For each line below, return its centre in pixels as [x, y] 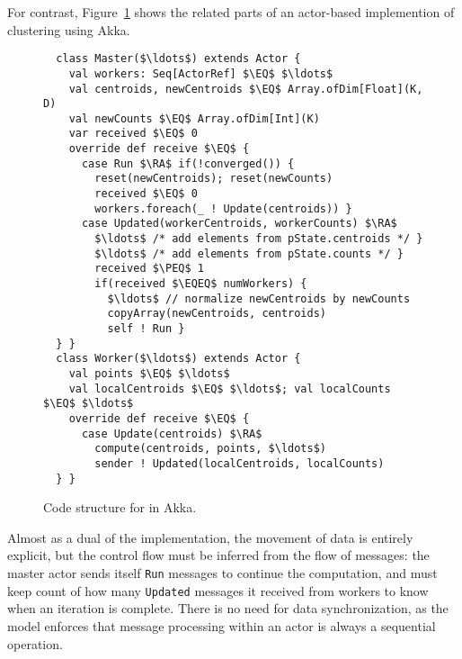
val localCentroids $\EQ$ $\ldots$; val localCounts [230, 388]
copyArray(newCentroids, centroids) [217, 314]
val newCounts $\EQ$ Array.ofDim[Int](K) [194, 118]
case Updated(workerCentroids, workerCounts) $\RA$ [239, 224]
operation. [35, 643]
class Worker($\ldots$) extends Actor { [178, 359]
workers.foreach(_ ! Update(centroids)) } [223, 208]
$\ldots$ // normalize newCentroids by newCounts [259, 298]
